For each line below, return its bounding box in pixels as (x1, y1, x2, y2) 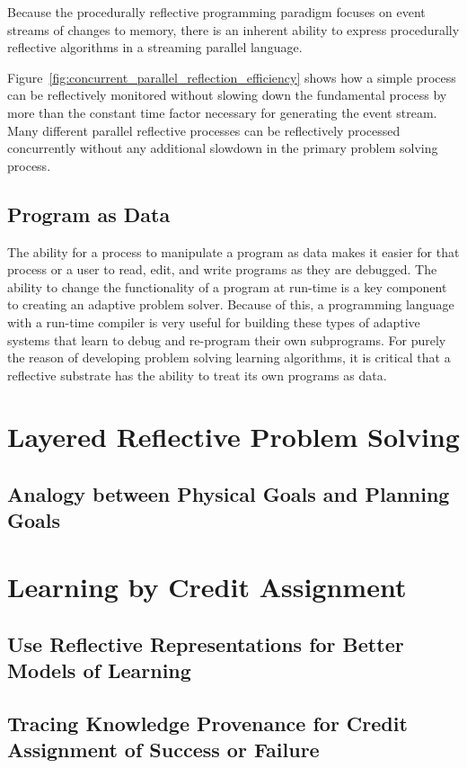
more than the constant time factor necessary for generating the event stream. (7, 103, 437, 121)
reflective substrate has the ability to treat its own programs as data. (7, 365, 387, 384)
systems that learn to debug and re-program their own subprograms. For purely (7, 330, 446, 349)
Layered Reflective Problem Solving (7, 418, 460, 455)
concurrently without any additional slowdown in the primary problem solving (7, 138, 438, 157)
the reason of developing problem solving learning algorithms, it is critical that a (7, 348, 451, 367)
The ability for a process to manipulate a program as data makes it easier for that (7, 242, 460, 261)
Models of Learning (7, 656, 191, 683)
